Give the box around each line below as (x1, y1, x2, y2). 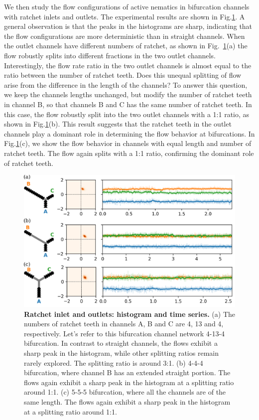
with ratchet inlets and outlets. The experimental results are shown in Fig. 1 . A (4, 11, 245, 21)
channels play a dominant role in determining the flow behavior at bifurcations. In (4, 128, 255, 139)
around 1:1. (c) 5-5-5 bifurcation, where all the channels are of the (24, 387, 226, 397)
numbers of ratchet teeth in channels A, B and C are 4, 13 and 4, (24, 318, 224, 329)
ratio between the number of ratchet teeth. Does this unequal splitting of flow (4, 70, 242, 80)
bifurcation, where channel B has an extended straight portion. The (24, 367, 231, 378)
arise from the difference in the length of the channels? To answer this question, (4, 79, 248, 90)
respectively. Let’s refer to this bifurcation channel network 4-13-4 (24, 328, 225, 338)
